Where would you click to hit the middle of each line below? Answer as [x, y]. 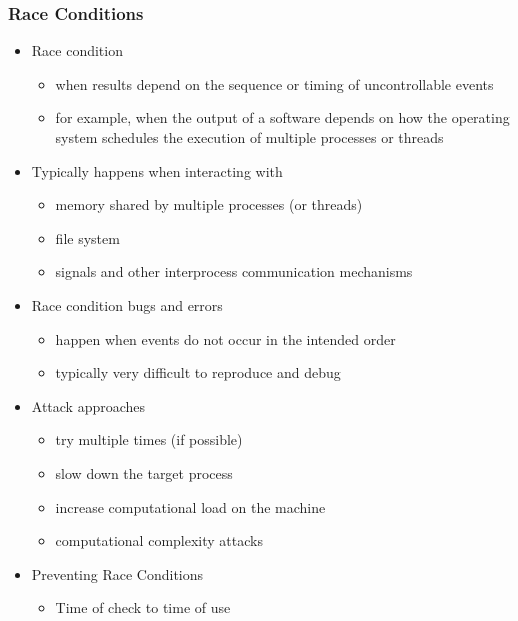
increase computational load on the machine [190, 506]
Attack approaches [88, 405]
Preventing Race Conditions [117, 573]
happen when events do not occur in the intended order [225, 338]
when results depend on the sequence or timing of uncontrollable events [274, 83]
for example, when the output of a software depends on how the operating [282, 117]
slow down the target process [144, 472]
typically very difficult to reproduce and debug [198, 372]
